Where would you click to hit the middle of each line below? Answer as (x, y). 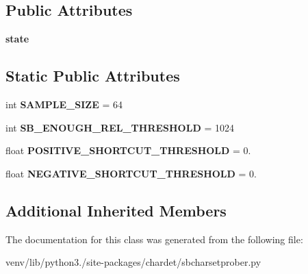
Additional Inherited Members (116, 210)
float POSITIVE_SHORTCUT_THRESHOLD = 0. (128, 150)
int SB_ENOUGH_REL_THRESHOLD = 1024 (120, 127)
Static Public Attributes (93, 76)
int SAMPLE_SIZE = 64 (64, 104)
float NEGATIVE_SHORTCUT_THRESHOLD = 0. (131, 173)
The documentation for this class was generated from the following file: (154, 239)
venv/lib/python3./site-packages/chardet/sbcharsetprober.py (133, 262)
